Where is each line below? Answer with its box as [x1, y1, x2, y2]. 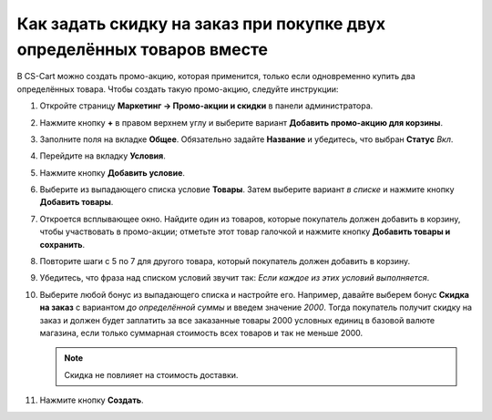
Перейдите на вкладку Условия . [39, 150, 166, 161]
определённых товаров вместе [16, 39, 269, 59]
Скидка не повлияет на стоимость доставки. [64, 369, 239, 380]
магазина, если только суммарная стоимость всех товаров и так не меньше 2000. [39, 327, 364, 338]
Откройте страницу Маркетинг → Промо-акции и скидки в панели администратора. [39, 100, 374, 111]
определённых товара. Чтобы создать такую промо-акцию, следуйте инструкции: [16, 83, 339, 95]
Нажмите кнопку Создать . [39, 394, 145, 405]
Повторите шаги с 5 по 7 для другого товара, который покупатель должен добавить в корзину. [39, 256, 411, 267]
